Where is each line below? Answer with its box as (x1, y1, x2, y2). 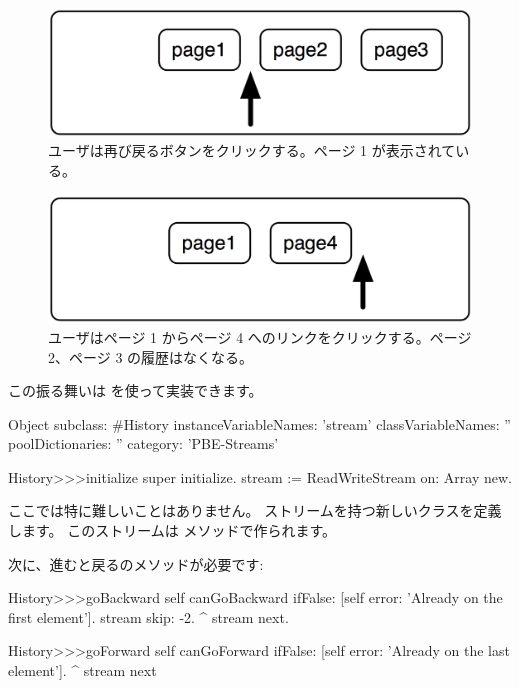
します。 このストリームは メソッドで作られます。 (8, 520, 337, 541)
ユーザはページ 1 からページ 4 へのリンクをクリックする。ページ (48, 326, 472, 347)
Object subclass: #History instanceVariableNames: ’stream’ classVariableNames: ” (8, 413, 511, 434)
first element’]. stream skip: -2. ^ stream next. (8, 606, 289, 627)
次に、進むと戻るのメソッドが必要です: (8, 553, 264, 574)
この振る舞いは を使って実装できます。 (8, 380, 263, 401)
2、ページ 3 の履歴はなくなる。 (48, 346, 254, 367)
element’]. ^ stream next (8, 660, 157, 681)
